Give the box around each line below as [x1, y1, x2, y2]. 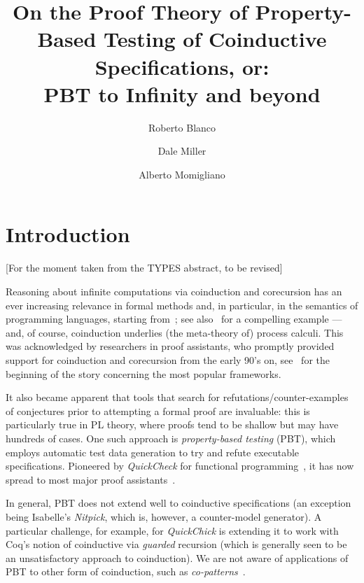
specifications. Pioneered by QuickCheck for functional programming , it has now [6, 458, 354, 473]
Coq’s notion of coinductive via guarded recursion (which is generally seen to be [6, 537, 347, 552]
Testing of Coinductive [104, 24, 327, 53]
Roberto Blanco [148, 120, 216, 134]
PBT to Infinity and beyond [43, 79, 321, 108]
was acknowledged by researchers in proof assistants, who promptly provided [6, 339, 335, 353]
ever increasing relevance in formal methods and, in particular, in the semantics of [6, 297, 358, 312]
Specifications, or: [94, 52, 269, 80]
